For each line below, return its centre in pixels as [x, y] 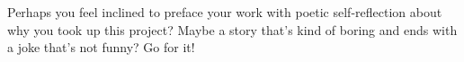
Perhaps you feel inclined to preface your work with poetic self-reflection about [225, 12]
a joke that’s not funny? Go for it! [101, 47]
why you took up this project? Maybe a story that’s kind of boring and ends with [232, 29]
